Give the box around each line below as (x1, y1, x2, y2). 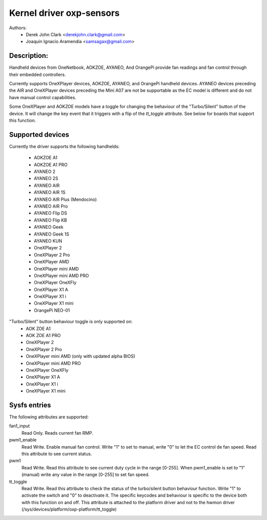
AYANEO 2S (34, 175, 58, 181)
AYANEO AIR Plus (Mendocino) (34, 196, 97, 202)
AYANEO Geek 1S (34, 231, 69, 237)
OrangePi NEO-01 (34, 307, 70, 313)
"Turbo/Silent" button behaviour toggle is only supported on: (9, 319, 133, 325)
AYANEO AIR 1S (34, 189, 66, 195)
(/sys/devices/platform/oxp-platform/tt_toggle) (21, 506, 117, 513)
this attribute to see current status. (21, 451, 92, 457)
